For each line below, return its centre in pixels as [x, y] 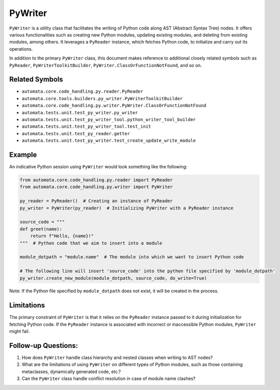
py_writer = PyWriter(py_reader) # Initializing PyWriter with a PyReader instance [126, 208]
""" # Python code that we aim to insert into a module [91, 243]
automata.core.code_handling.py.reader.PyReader [82, 92]
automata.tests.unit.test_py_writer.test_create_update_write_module [109, 141]
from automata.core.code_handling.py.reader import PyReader [96, 180]
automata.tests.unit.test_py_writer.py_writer [80, 112]
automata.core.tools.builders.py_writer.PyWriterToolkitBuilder [102, 98]
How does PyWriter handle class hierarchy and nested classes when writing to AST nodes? [117, 357]
